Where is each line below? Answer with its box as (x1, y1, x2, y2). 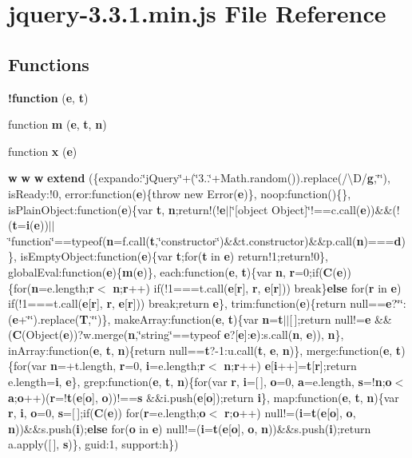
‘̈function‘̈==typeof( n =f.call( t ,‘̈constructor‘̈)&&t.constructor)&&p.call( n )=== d (8, 232, 402, 249)
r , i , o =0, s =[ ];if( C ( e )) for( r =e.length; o (8, 404, 206, 421)
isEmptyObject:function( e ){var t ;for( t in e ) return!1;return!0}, (20, 248, 328, 265)
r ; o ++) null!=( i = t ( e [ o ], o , (224, 404, 356, 421)
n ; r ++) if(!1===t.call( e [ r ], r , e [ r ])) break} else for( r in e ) (113, 279, 402, 296)
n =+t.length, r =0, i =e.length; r (50, 357, 205, 374)
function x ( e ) (8, 142, 77, 159)
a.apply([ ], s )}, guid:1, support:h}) (8, 436, 179, 452)
